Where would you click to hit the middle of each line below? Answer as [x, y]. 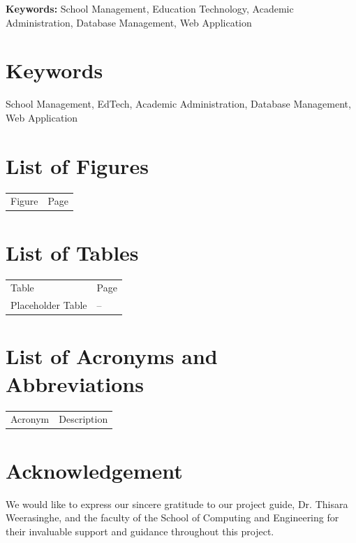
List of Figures [77, 165]
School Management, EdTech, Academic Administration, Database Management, [178, 104]
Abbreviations [75, 383]
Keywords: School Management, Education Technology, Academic [150, 8]
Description [83, 419]
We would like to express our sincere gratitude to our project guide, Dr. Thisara [177, 504]
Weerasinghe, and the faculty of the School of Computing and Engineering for [172, 517]
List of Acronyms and [112, 356]
